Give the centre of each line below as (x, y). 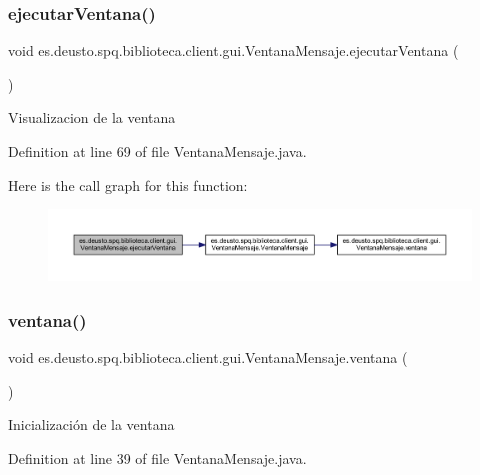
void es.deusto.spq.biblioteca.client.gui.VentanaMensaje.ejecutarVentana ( (233, 50)
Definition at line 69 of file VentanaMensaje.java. (157, 151)
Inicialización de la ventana (91, 424)
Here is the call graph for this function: (128, 184)
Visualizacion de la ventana (92, 117)
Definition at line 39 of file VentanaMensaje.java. (157, 457)
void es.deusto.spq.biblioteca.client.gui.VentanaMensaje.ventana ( (208, 357)
